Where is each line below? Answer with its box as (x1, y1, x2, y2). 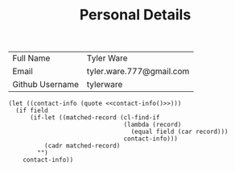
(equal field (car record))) (130, 127, 229, 136)
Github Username (12, 79, 79, 90)
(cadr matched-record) (43, 142, 121, 150)
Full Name (12, 52, 51, 64)
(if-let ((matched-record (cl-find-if (29, 114, 160, 122)
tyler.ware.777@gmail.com (86, 66, 190, 77)
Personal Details (79, 6, 192, 24)
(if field (15, 106, 48, 115)
